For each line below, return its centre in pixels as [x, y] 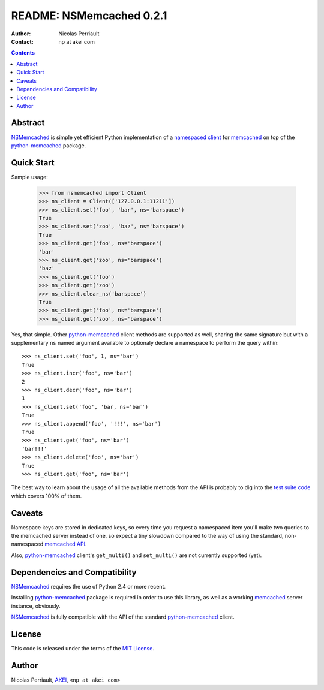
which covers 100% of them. [46, 496]
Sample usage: [29, 177]
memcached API [65, 544]
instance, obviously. [36, 606]
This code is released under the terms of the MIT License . [82, 648]
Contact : [22, 41]
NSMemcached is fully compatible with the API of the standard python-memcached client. [123, 617]
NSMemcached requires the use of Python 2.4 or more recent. [88, 586]
